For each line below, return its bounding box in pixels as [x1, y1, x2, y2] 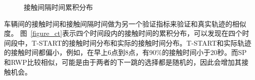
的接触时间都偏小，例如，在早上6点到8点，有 [4, 47, 149, 57]
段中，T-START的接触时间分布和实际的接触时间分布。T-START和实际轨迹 [10, 37, 252, 48]
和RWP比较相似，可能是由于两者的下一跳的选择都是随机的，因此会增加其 [4, 56, 242, 67]
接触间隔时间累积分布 [24, 2, 93, 12]
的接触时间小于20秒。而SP [162, 47, 247, 57]
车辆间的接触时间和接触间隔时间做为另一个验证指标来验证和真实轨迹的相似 [4, 18, 246, 28]
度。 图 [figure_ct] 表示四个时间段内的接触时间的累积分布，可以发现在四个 [4, 28, 242, 38]
